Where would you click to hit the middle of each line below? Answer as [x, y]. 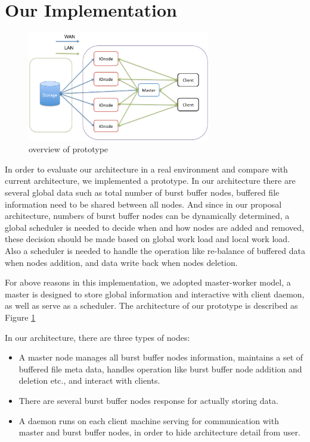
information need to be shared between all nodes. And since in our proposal [143, 204]
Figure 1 [20, 317]
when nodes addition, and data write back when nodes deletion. [121, 262]
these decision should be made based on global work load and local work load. [147, 239]
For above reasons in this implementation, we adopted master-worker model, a [148, 282]
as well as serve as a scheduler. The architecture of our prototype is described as [151, 305]
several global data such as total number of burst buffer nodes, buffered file [142, 192]
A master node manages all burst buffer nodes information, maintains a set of [161, 357]
